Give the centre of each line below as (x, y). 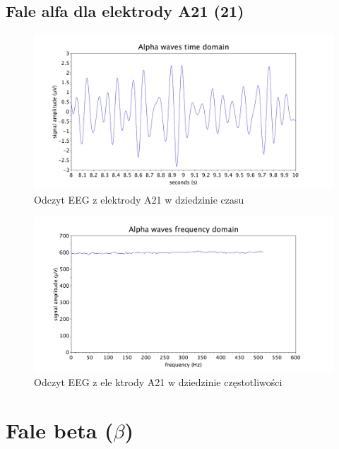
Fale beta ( (60, 430)
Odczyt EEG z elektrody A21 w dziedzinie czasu (139, 199)
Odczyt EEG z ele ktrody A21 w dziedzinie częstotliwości (158, 381)
